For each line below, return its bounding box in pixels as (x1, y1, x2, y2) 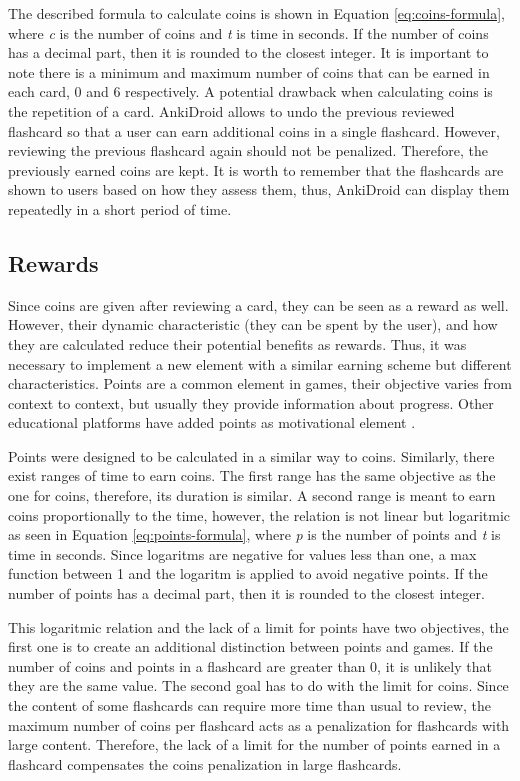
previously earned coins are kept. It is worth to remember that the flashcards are (8, 159, 504, 180)
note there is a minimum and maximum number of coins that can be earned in (8, 61, 490, 82)
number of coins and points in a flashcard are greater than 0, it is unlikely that (8, 655, 492, 676)
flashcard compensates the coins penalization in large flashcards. (8, 753, 402, 774)
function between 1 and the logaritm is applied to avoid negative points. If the (8, 563, 488, 584)
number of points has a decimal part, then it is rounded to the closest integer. (8, 583, 485, 604)
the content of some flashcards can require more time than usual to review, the (8, 695, 492, 716)
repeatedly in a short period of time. (8, 198, 232, 219)
